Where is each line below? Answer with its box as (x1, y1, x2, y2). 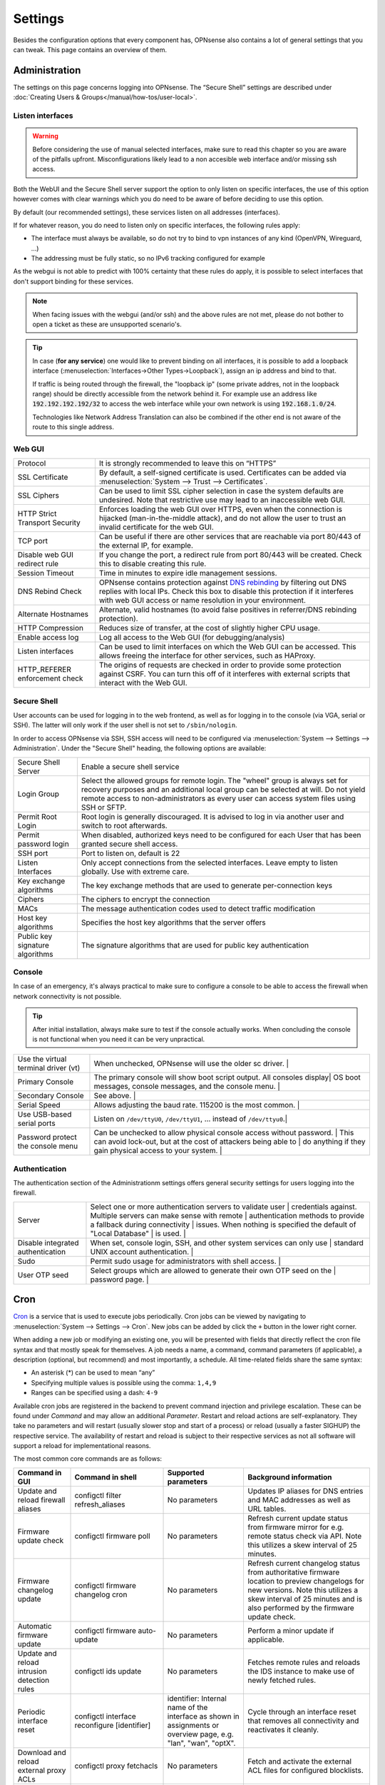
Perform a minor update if (247, 1625, 334, 1635)
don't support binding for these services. (13, 277, 133, 286)
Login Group (17, 789, 60, 799)
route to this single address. (32, 423, 114, 431)
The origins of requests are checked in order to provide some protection (98, 660, 342, 670)
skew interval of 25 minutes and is (247, 1594, 363, 1604)
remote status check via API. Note (247, 1531, 362, 1541)
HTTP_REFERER (17, 665, 71, 675)
